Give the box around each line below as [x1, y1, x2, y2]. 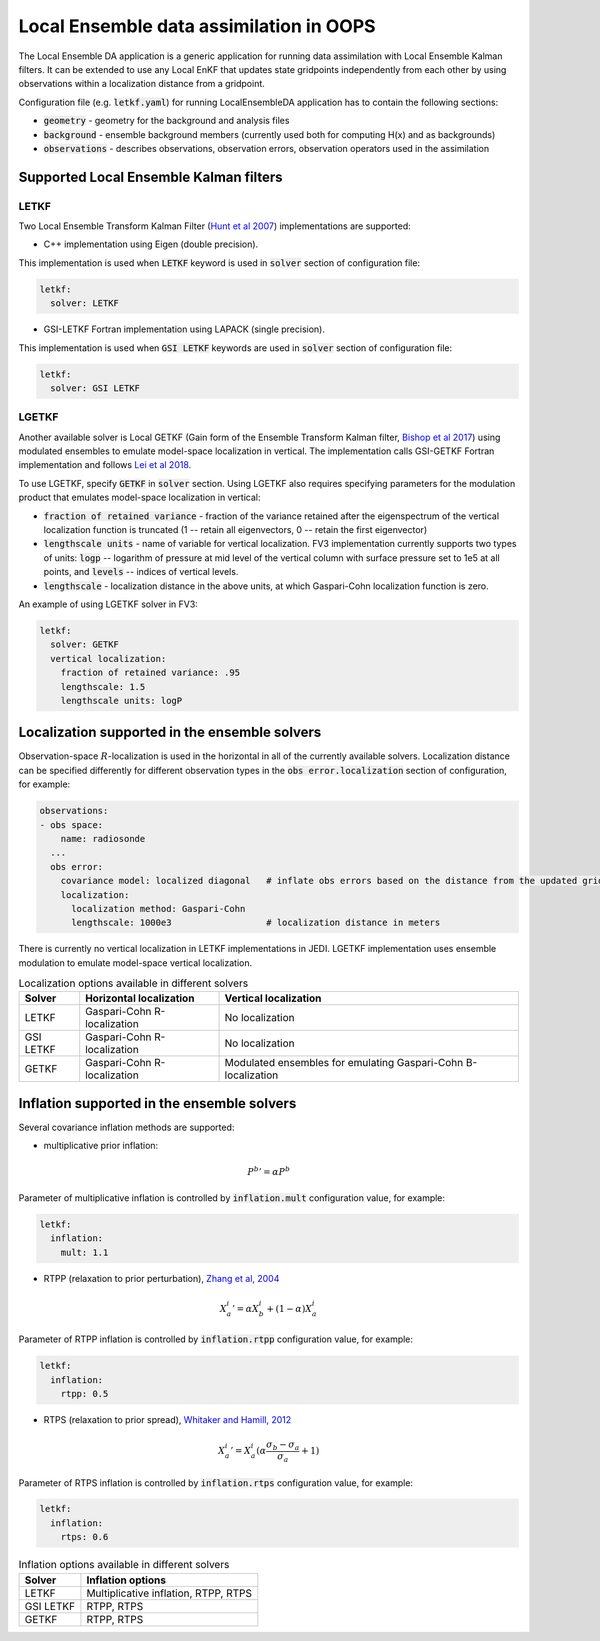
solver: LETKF [50, 298, 120, 309]
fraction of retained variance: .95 [60, 667, 240, 679]
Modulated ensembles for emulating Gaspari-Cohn [224, 1056, 464, 1070]
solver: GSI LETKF [50, 382, 140, 394]
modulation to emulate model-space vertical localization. [18, 956, 253, 969]
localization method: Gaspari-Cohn [71, 903, 246, 914]
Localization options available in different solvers [18, 976, 249, 990]
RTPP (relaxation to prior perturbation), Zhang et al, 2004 [43, 1272, 280, 1284]
